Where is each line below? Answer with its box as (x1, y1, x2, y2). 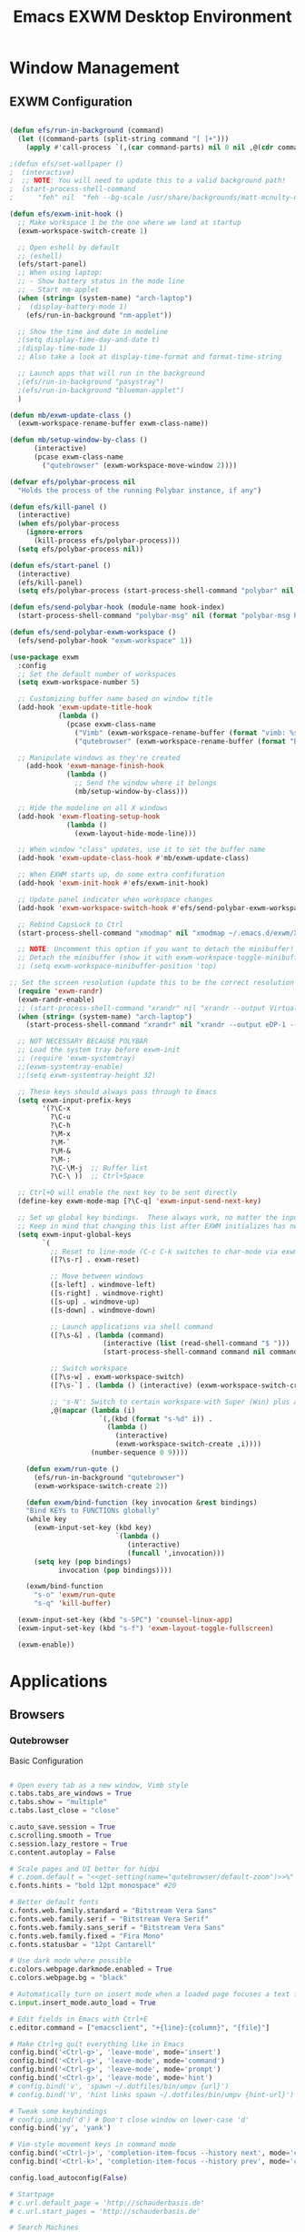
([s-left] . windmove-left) (49, 1281, 156, 1290)
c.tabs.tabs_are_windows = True (9, 1789, 132, 1799)
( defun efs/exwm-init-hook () (9, 209, 124, 218)
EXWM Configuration (9, 94, 133, 109)
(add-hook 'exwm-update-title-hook (17, 703, 152, 712)
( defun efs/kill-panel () (9, 502, 107, 512)
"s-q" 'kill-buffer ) (33, 1599, 112, 1608)
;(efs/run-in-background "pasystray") (17, 377, 165, 386)
